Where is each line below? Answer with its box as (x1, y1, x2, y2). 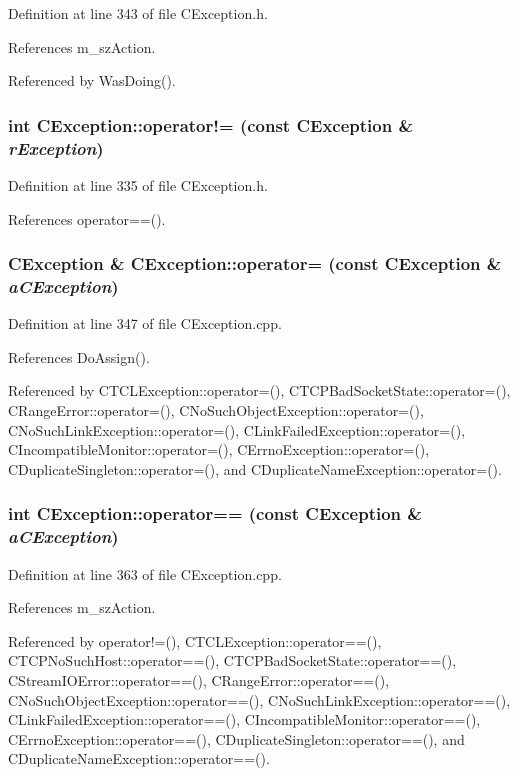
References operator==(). (8, 208, 166, 229)
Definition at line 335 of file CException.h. (8, 174, 268, 195)
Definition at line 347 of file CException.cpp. (8, 313, 282, 334)
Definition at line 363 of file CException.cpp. (8, 563, 282, 584)
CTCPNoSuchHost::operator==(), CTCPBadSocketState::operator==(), (8, 650, 457, 671)
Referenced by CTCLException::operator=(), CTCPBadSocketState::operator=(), (8, 380, 511, 401)
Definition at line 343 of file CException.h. (8, 3, 268, 23)
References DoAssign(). (8, 346, 150, 367)
